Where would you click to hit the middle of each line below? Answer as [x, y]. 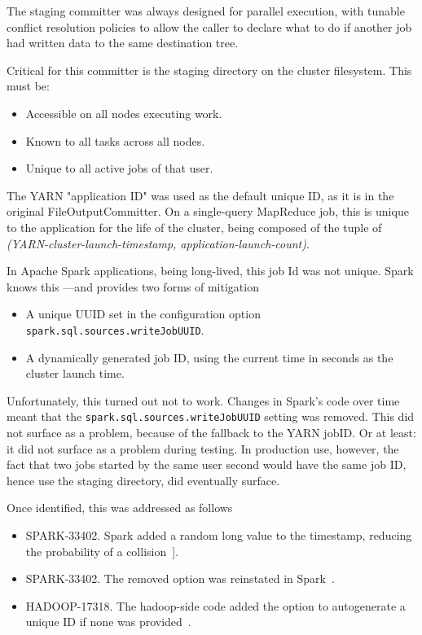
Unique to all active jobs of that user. [119, 168]
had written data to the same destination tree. [123, 43]
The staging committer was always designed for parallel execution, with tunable [206, 11]
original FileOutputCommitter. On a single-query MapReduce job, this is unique [208, 211]
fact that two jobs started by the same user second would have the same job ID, [207, 464]
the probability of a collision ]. [102, 551]
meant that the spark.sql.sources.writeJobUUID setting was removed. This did [211, 416]
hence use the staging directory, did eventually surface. [143, 480]
